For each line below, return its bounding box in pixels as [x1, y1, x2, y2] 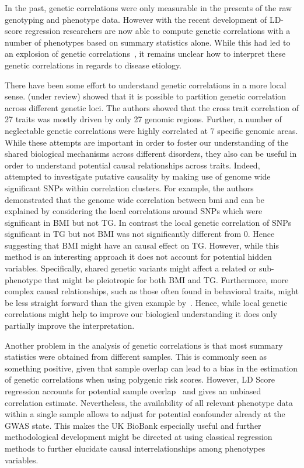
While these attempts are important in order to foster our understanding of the [5, 136, 289, 148]
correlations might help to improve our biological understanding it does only [5, 308, 278, 320]
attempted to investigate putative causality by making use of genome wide [5, 170, 271, 183]
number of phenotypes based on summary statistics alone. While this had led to [5, 36, 291, 48]
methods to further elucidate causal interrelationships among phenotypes [5, 442, 265, 454]
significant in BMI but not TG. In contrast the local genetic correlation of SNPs [5, 216, 292, 228]
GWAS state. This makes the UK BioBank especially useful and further [5, 419, 261, 431]
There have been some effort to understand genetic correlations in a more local [5, 78, 286, 91]
